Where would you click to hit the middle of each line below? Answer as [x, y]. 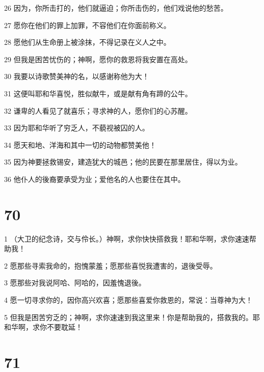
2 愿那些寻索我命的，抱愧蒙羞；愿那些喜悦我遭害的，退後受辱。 [111, 265]
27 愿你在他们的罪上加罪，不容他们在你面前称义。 [87, 25]
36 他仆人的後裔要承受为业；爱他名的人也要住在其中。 [95, 179]
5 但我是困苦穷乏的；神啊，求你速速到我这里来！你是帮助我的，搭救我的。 [128, 317]
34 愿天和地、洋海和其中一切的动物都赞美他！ [80, 144]
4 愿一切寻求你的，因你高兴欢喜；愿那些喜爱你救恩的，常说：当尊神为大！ [128, 300]
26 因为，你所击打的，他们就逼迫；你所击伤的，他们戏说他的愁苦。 [116, 8]
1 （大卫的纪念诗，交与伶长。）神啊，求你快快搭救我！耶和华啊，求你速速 [127, 238]
